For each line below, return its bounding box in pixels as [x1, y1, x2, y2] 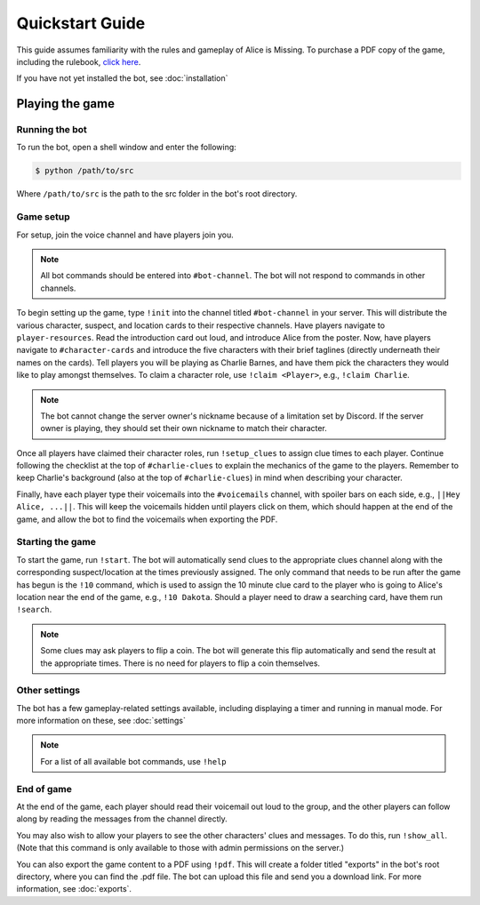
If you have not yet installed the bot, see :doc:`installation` [16, 73, 228, 84]
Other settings [16, 685, 80, 697]
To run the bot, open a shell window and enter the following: [16, 142, 237, 153]
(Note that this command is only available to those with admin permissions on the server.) [16, 843, 345, 853]
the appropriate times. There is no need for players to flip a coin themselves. [40, 658, 320, 669]
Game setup [16, 211, 70, 223]
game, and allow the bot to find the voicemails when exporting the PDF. [16, 514, 278, 525]
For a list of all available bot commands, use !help [40, 756, 227, 766]
